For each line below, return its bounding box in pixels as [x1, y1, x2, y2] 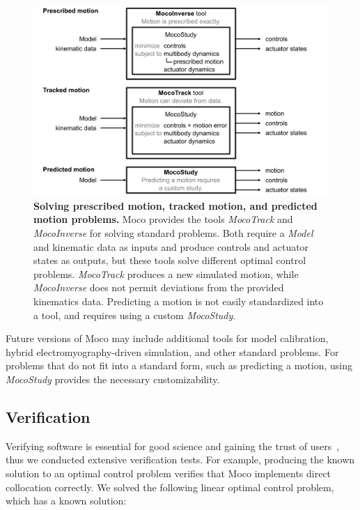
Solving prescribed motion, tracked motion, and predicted [33, 198, 318, 212]
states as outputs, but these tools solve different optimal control [33, 253, 306, 268]
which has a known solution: [6, 493, 127, 508]
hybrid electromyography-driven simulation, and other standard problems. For [6, 344, 339, 359]
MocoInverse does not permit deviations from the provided [33, 280, 284, 295]
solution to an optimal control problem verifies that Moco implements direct [6, 465, 331, 480]
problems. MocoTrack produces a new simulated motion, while [33, 266, 299, 281]
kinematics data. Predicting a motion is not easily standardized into [33, 294, 324, 309]
